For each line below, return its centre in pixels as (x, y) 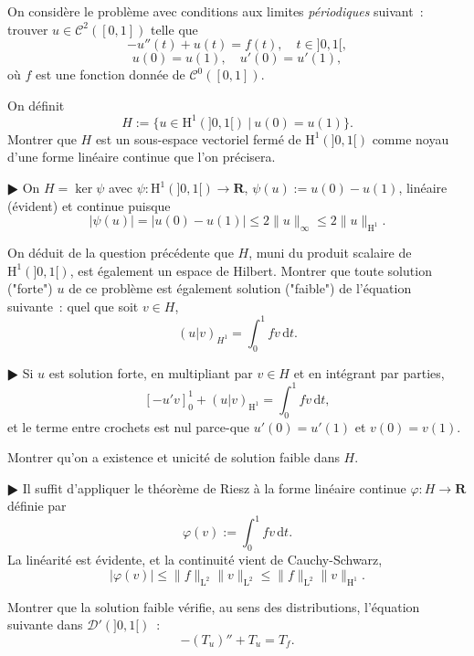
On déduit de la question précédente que (121, 253)
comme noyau (411, 138)
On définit (36, 105)
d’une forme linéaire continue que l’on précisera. (142, 157)
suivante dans (45, 624)
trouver (28, 29)
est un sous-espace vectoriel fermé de (198, 138)
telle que (174, 29)
